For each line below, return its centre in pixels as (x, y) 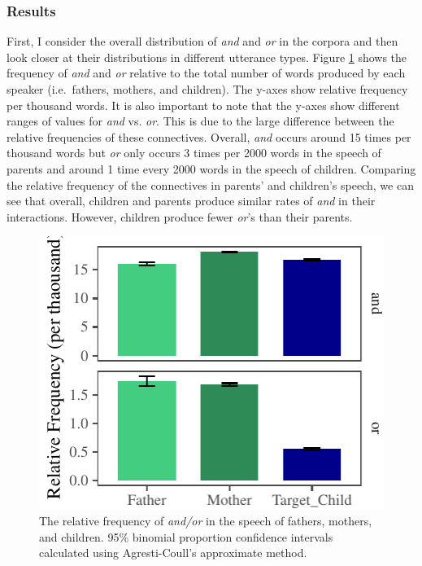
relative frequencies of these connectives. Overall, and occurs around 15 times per (209, 136)
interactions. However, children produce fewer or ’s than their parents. (180, 216)
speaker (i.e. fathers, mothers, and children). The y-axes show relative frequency (207, 89)
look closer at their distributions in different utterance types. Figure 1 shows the (207, 57)
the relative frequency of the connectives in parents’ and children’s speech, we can (210, 184)
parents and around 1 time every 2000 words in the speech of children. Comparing (211, 168)
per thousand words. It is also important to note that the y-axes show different (203, 105)
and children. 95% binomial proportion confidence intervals (186, 536)
